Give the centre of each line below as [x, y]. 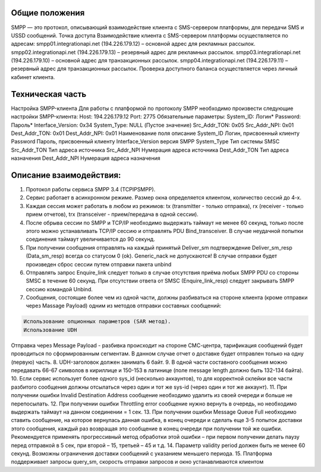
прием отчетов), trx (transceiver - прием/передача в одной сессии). [112, 215]
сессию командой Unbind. [59, 289]
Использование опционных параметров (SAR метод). [97, 322]
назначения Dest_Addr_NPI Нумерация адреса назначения [86, 158]
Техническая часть [49, 94]
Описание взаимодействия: [66, 175]
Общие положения [48, 13]
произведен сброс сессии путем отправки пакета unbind [99, 264]
